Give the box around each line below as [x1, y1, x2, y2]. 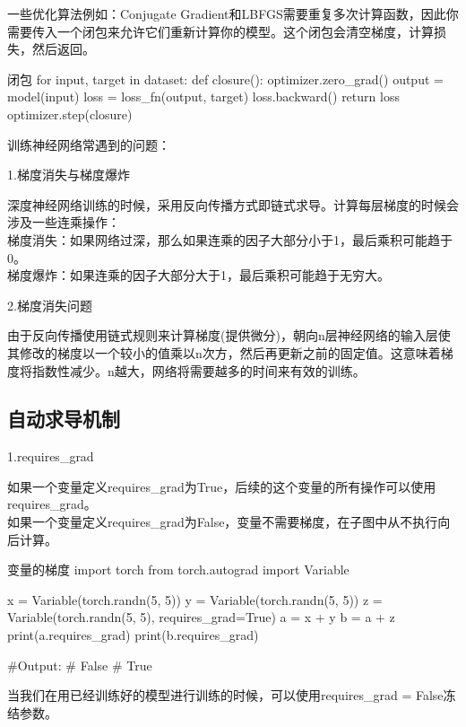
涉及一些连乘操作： [7, 213, 120, 232]
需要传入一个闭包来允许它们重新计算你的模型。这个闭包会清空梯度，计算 [7, 22, 434, 40]
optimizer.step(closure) [7, 104, 133, 123]
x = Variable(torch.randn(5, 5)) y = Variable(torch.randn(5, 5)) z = [7, 590, 383, 609]
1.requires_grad [7, 447, 94, 466]
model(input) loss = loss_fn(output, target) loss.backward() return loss [7, 87, 400, 106]
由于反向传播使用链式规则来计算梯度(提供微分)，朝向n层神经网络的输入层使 [7, 326, 451, 345]
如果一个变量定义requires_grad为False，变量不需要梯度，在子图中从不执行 [7, 512, 438, 531]
